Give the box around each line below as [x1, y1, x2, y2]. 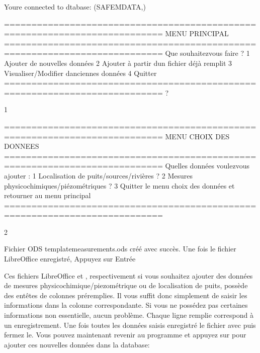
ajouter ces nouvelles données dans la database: [4, 339, 150, 349]
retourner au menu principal [4, 190, 91, 201]
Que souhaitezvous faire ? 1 [165, 48, 250, 58]
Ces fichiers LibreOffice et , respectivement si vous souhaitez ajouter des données [4, 270, 253, 281]
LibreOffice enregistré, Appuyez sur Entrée [4, 253, 136, 264]
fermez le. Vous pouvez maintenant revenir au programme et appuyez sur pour [4, 329, 246, 340]
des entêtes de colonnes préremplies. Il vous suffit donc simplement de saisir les [4, 290, 247, 300]
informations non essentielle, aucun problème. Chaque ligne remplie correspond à [4, 310, 253, 320]
